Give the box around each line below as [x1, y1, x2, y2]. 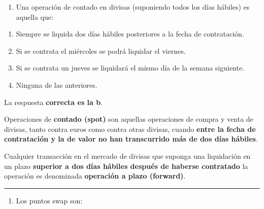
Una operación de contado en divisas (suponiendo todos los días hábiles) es [16, 2, 250, 12]
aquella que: [16, 11, 53, 22]
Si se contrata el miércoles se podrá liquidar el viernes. [16, 45, 186, 56]
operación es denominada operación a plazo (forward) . [4, 170, 186, 181]
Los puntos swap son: [16, 195, 83, 205]
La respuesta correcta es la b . [4, 96, 103, 107]
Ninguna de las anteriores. [16, 79, 97, 90]
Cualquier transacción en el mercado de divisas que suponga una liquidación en [4, 150, 251, 161]
